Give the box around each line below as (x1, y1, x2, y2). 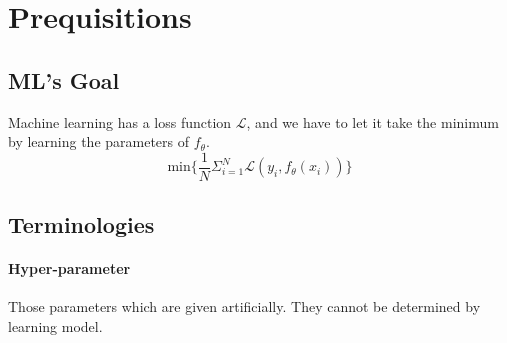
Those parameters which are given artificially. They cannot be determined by (8, 296, 481, 317)
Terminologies (8, 209, 155, 240)
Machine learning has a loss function (8, 111, 232, 132)
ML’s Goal (8, 64, 120, 95)
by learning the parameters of (8, 131, 190, 152)
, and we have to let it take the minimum (246, 111, 499, 132)
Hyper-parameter (8, 258, 131, 279)
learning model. (8, 316, 103, 336)
